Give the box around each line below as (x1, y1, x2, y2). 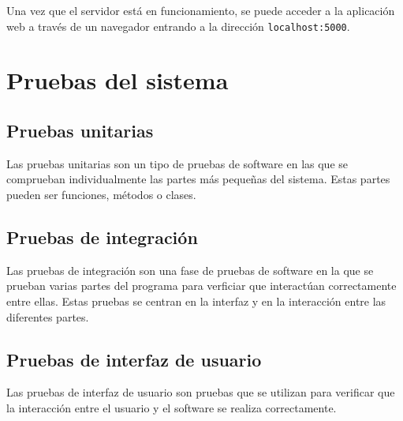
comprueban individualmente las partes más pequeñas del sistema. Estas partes (6, 171, 390, 187)
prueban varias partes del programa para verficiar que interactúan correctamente (6, 277, 397, 294)
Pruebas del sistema (6, 64, 229, 96)
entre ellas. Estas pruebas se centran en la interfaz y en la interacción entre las (6, 293, 386, 309)
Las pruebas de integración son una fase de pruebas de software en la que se (6, 261, 374, 278)
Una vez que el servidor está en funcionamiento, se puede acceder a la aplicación (6, 2, 395, 18)
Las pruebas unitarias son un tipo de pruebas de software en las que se (6, 155, 349, 171)
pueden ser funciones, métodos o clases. (6, 186, 196, 203)
